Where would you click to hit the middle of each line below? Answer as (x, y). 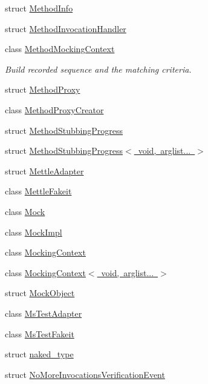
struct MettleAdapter (44, 170)
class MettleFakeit (38, 191)
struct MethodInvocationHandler (66, 28)
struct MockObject (40, 293)
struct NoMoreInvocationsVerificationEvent (85, 374)
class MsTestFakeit (40, 333)
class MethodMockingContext (60, 49)
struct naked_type (39, 354)
